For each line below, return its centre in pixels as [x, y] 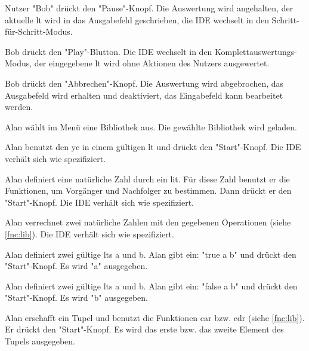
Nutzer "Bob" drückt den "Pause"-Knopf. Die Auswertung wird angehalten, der [149, 8]
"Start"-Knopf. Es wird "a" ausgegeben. [76, 266]
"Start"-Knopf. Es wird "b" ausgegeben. [76, 297]
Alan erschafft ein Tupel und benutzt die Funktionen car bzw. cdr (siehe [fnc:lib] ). [155, 317]
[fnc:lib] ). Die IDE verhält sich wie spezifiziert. [89, 234]
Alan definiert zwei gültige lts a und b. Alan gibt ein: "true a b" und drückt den [151, 254]
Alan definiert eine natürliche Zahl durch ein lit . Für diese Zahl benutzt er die [147, 178]
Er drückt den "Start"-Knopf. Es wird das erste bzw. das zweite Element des [144, 329]
